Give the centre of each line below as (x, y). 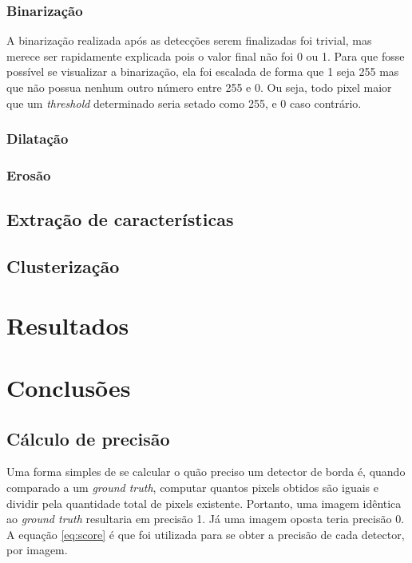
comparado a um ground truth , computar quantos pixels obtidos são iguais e (192, 487)
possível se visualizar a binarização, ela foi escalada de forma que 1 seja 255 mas (203, 71)
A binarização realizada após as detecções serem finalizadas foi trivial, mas (189, 40)
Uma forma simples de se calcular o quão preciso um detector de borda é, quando (206, 472)
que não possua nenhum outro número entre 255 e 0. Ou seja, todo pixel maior (199, 87)
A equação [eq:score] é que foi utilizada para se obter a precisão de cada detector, (206, 534)
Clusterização (63, 266)
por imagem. (37, 550)
